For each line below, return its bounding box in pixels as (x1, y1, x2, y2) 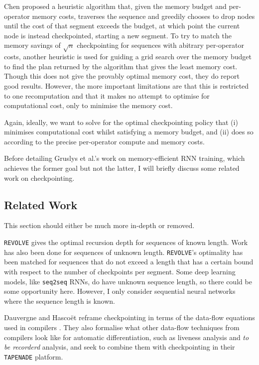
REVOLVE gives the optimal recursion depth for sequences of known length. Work (4, 237, 248, 247)
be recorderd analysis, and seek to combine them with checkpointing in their (4, 342, 235, 352)
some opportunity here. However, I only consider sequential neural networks (4, 286, 236, 296)
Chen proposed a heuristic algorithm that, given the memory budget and (4, 1, 227, 11)
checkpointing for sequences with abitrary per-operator (77, 40, 244, 50)
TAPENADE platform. (4, 351, 63, 362)
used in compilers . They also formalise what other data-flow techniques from (4, 322, 240, 332)
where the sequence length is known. (4, 295, 116, 306)
